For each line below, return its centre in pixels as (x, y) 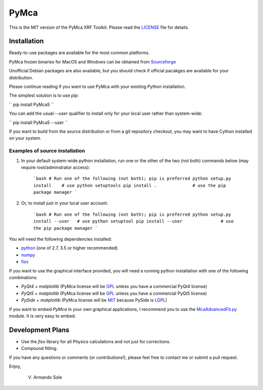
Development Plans (39, 330)
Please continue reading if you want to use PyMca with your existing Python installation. (97, 87)
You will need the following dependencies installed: (60, 239)
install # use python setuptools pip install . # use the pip (130, 185)
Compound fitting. (39, 349)
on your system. (25, 138)
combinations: (23, 277)
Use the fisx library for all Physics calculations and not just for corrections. (96, 341)
